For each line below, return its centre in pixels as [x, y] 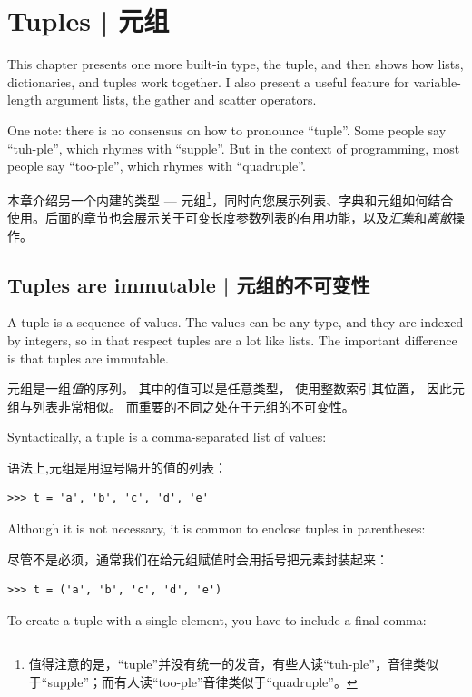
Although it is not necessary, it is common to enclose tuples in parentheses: [216, 528]
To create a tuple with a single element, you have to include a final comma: [217, 619]
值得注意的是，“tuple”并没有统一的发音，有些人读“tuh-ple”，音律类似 [233, 664]
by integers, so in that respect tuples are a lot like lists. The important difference [232, 339]
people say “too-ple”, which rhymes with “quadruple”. [157, 166]
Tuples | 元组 [88, 20]
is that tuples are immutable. [88, 358]
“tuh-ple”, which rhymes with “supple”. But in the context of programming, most [234, 148]
